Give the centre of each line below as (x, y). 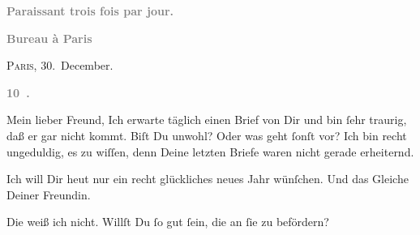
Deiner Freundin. (49, 194)
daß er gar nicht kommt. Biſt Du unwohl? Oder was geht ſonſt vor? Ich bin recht (207, 135)
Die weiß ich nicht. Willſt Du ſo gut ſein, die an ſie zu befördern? (168, 222)
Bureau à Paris (49, 38)
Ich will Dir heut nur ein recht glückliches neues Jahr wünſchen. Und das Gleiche (208, 179)
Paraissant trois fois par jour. (90, 11)
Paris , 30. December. (60, 65)
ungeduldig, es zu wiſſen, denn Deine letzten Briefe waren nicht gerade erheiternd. (210, 151)
